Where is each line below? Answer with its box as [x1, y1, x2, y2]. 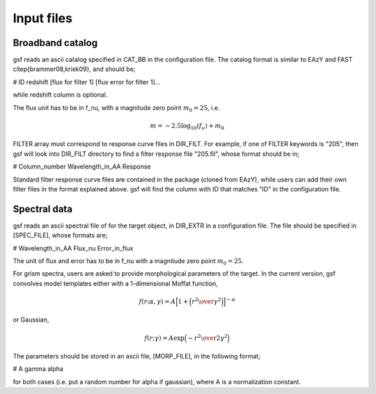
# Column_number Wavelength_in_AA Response [13, 162, 151, 171]
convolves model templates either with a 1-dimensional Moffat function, [13, 279, 219, 287]
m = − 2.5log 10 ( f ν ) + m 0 [150, 122, 224, 132]
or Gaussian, [13, 315, 49, 324]
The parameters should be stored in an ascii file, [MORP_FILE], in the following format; [13, 352, 260, 360]
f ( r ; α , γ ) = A [139, 297, 176, 306]
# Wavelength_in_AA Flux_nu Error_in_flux [13, 244, 134, 252]
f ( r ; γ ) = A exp [144, 334, 185, 342]
